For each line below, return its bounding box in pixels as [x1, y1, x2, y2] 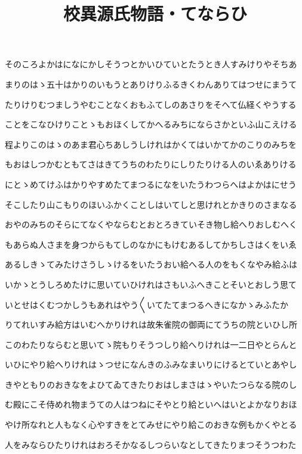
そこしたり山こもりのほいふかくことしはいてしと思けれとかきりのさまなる [5, 198, 297, 210]
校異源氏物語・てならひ [63, 1, 247, 26]
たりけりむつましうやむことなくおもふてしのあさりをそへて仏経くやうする [5, 98, 297, 110]
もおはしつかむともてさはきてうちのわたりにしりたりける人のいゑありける [5, 158, 297, 170]
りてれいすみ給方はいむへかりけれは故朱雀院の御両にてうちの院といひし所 [5, 318, 297, 331]
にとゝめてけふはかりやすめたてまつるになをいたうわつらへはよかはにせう [5, 178, 297, 190]
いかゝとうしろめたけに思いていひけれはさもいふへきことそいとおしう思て [5, 278, 297, 290]
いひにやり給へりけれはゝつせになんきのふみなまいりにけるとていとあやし [5, 358, 297, 371]
